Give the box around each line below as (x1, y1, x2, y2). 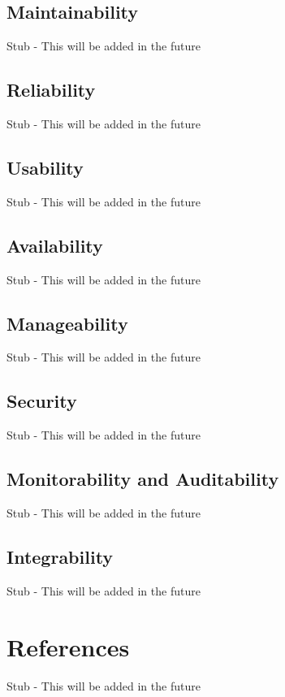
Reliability (6, 77, 96, 102)
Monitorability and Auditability (6, 466, 279, 491)
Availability (6, 232, 103, 258)
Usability (6, 154, 84, 180)
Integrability (6, 543, 114, 569)
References (6, 630, 130, 663)
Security (6, 388, 77, 413)
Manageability (6, 310, 128, 336)
